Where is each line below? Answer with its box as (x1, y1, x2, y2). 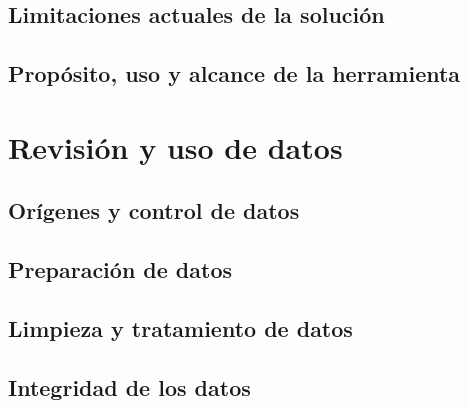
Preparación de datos (8, 254, 233, 285)
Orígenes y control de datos (8, 195, 300, 226)
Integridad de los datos (8, 371, 251, 402)
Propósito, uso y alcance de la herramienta (8, 58, 461, 89)
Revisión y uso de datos (8, 126, 343, 167)
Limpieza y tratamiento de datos (8, 312, 353, 343)
